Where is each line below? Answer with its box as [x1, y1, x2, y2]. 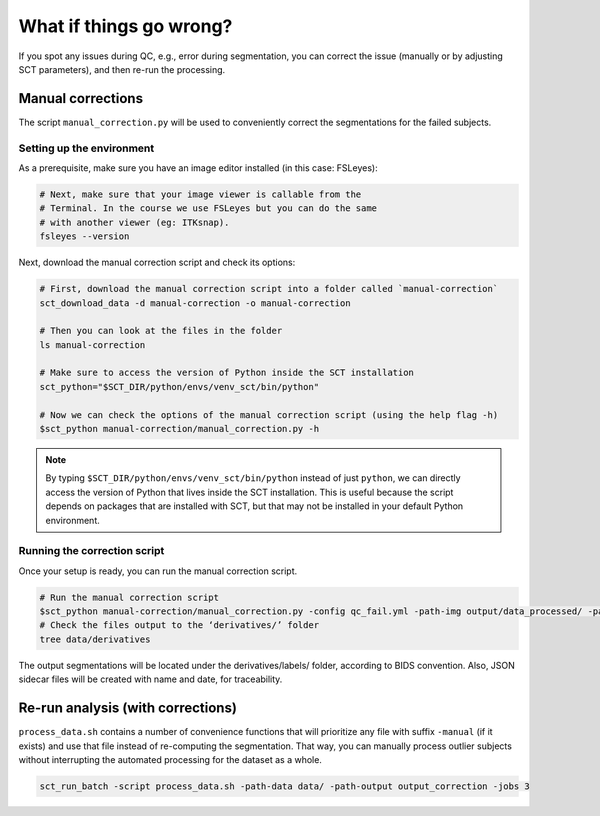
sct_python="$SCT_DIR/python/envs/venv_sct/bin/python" [39, 381, 320, 392]
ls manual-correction [39, 339, 146, 350]
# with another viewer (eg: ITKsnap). [39, 216, 230, 228]
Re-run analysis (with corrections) [18, 700, 237, 717]
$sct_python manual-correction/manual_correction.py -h [39, 423, 320, 435]
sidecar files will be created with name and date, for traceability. [18, 673, 283, 685]
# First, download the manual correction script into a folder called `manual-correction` [39, 283, 499, 295]
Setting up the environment [18, 141, 155, 155]
